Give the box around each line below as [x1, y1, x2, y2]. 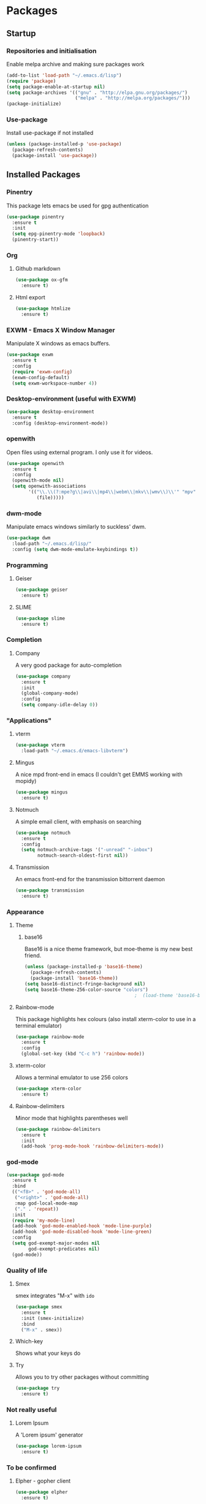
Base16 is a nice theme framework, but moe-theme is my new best [24, 946, 193, 953]
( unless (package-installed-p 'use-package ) [6, 141, 122, 147]
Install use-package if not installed [6, 129, 94, 137]
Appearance [6, 908, 44, 916]
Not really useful [6, 1406, 57, 1414]
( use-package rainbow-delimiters [15, 1126, 101, 1132]
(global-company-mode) [21, 690, 79, 696]
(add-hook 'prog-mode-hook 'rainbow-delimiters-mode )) [21, 1143, 164, 1149]
